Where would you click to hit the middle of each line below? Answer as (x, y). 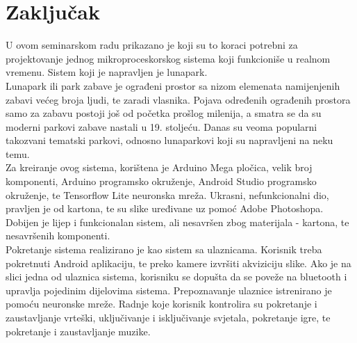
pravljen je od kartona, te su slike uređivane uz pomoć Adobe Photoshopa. (165, 208)
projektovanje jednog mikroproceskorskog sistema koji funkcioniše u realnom (168, 58)
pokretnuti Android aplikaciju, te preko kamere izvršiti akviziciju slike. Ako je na (178, 263)
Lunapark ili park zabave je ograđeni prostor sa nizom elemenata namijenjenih (173, 85)
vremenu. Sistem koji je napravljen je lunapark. (107, 72)
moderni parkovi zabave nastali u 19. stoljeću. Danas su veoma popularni (161, 126)
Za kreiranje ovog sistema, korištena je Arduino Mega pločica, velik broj (159, 167)
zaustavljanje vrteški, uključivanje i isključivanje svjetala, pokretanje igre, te (168, 317)
